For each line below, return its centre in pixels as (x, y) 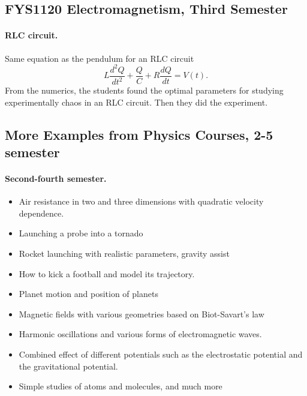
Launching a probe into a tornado (81, 233)
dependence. (41, 213)
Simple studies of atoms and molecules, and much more (121, 386)
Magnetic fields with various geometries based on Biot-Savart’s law (142, 313)
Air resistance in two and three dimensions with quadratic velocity (141, 201)
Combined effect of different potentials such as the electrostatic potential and (161, 354)
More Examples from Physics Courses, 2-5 (139, 134)
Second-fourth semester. (56, 178)
